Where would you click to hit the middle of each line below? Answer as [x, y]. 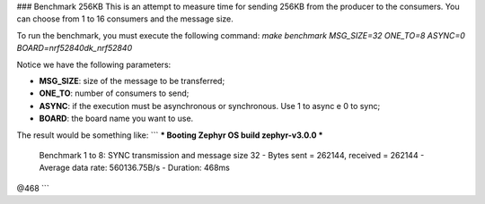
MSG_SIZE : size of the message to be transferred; [132, 81]
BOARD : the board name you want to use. [116, 119]
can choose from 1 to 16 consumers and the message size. [125, 19]
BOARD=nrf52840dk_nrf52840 [75, 48]
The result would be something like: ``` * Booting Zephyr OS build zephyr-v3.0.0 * [170, 135]
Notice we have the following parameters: [94, 64]
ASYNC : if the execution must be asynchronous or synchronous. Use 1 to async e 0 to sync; [210, 106]
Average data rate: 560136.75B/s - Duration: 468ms [135, 168]
